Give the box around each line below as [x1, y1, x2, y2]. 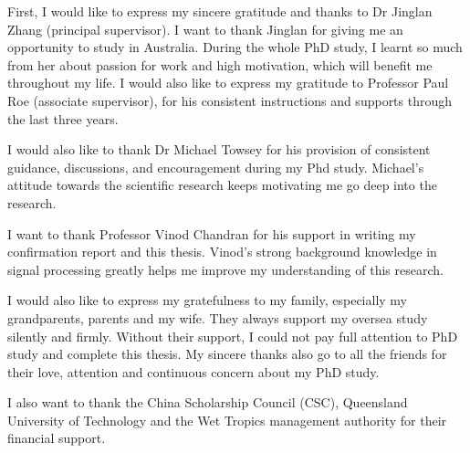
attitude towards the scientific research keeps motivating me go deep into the [7, 175, 437, 195]
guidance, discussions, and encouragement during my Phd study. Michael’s [7, 157, 424, 176]
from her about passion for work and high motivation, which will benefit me [7, 55, 433, 74]
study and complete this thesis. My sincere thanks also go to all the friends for [7, 344, 447, 363]
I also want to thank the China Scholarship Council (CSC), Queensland [7, 393, 408, 412]
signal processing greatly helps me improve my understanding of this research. [7, 259, 444, 279]
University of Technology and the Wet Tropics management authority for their [7, 410, 447, 429]
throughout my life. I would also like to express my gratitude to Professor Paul [7, 73, 449, 92]
